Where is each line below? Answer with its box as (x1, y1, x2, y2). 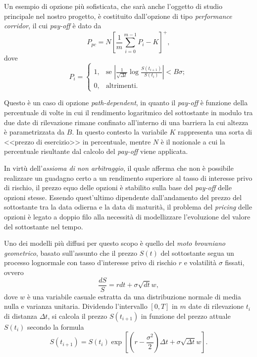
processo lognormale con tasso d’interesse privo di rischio (4, 257, 176, 268)
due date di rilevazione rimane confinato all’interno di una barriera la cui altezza (4, 117, 249, 127)
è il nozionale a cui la (160, 136, 225, 146)
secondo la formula (27, 321, 84, 332)
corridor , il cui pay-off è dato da (4, 20, 102, 31)
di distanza (4, 310, 37, 321)
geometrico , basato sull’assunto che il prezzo (4, 247, 138, 258)
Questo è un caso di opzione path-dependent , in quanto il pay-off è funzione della (4, 97, 248, 108)
